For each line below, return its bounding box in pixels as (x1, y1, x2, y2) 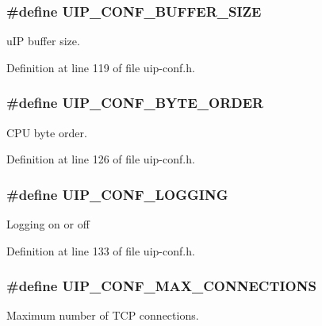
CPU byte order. (6, 124, 87, 140)
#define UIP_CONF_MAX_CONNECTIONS (6, 276, 316, 296)
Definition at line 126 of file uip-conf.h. (6, 151, 195, 167)
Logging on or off (6, 216, 90, 232)
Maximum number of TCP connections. (6, 307, 199, 324)
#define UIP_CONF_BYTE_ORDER (6, 93, 264, 113)
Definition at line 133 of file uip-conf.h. (6, 242, 195, 259)
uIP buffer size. (6, 33, 80, 49)
